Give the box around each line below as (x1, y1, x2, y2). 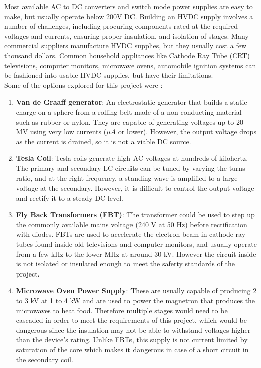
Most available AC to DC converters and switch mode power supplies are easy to (4, 1, 253, 11)
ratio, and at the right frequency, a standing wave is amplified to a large (16, 172, 238, 183)
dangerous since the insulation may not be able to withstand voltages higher (16, 324, 251, 335)
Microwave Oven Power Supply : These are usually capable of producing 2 (16, 285, 257, 296)
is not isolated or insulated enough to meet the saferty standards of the (16, 258, 235, 269)
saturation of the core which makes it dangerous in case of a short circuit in (16, 344, 249, 354)
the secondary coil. (16, 354, 73, 364)
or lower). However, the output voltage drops (118, 126, 256, 137)
